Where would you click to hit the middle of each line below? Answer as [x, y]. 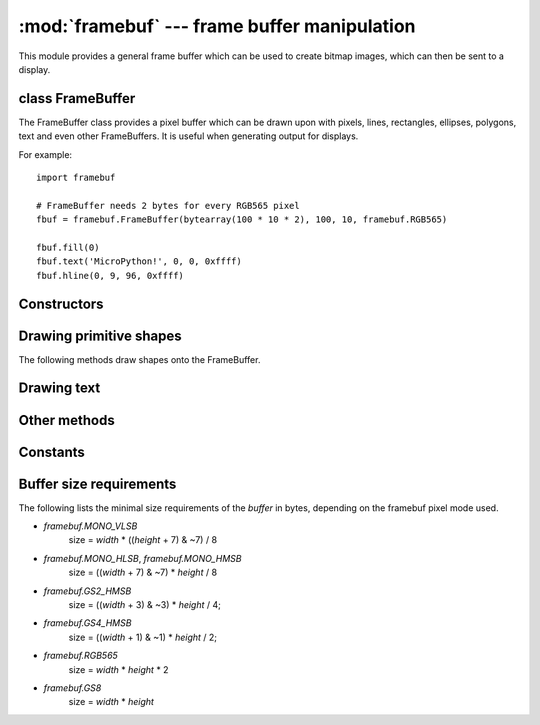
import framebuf [76, 178]
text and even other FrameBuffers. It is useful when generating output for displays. [188, 136]
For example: [45, 154]
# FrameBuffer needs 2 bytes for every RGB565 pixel [168, 205]
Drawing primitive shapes [100, 335]
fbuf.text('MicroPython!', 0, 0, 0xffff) [139, 261]
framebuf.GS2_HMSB [87, 591]
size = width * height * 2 [118, 669]
